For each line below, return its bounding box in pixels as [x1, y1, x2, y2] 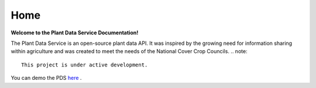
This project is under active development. [21, 61, 148, 68]
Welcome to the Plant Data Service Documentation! [11, 29, 139, 36]
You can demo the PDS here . [11, 75, 82, 82]
